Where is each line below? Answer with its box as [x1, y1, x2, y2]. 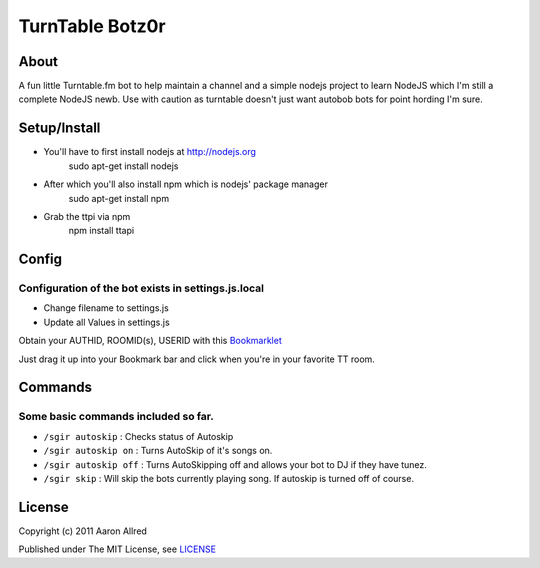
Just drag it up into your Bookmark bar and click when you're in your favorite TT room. [18, 353, 375, 365]
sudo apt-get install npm [68, 192, 170, 204]
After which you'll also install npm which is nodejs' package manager [43, 178, 329, 190]
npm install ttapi [68, 225, 135, 237]
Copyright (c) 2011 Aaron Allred [18, 525, 147, 537]
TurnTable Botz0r [18, 15, 166, 37]
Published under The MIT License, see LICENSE [18, 543, 217, 555]
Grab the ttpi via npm [43, 210, 131, 222]
